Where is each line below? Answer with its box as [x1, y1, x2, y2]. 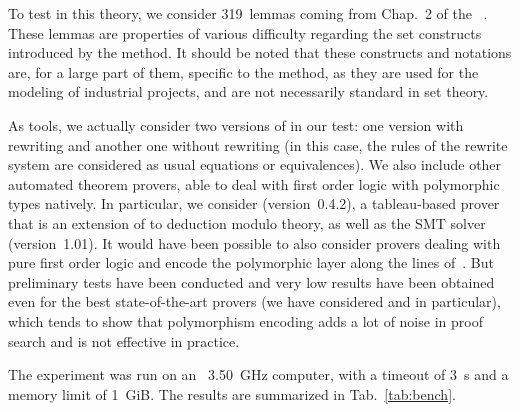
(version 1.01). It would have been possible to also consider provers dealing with [8, 232, 501, 253]
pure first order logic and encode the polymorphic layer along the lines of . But [8, 252, 494, 273]
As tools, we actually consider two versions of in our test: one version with [8, 114, 464, 135]
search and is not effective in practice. [8, 330, 240, 351]
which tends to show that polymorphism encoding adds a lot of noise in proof [8, 310, 483, 331]
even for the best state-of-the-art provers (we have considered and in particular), [8, 291, 501, 312]
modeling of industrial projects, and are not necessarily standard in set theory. [8, 81, 489, 102]
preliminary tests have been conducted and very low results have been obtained [8, 271, 495, 292]
